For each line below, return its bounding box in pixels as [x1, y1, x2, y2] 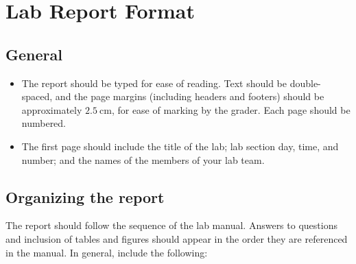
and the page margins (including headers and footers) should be [55, 89, 324, 104]
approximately [21, 102, 82, 117]
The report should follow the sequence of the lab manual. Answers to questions [5, 218, 337, 232]
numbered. [21, 116, 67, 130]
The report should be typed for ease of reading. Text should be [21, 75, 287, 90]
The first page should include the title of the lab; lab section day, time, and [21, 139, 339, 153]
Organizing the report [5, 186, 165, 207]
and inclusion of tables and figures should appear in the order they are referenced [5, 231, 348, 245]
